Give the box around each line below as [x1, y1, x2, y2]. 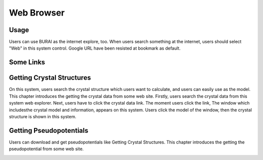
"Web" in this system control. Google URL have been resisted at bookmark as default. [9, 45, 181, 51]
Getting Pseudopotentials [9, 126, 89, 135]
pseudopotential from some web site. [9, 146, 84, 152]
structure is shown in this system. [9, 113, 76, 119]
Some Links [9, 58, 45, 67]
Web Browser [9, 7, 65, 18]
